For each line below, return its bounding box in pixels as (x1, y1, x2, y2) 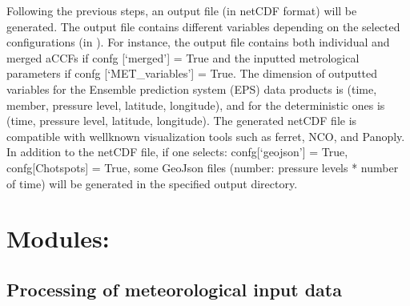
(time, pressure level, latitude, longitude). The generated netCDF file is (6, 112, 357, 129)
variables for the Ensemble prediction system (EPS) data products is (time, (6, 80, 377, 97)
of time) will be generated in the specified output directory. (6, 175, 298, 191)
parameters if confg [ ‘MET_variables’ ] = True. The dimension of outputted (6, 65, 378, 82)
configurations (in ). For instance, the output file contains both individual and (6, 34, 390, 50)
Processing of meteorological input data (6, 276, 342, 301)
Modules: (6, 222, 110, 255)
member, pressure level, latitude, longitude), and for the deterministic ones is (6, 96, 385, 113)
